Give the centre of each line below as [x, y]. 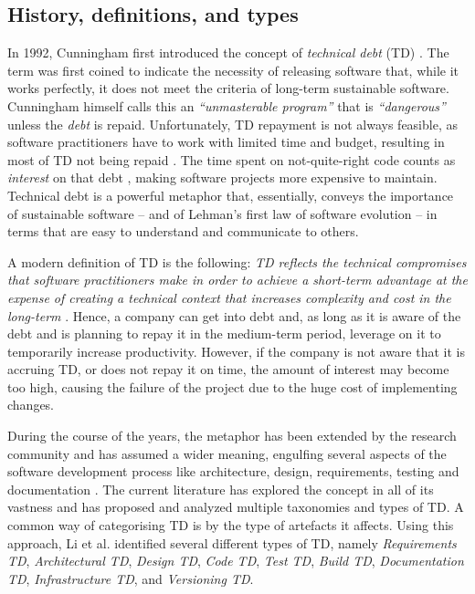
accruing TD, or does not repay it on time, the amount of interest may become [228, 369]
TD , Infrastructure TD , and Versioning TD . [131, 578]
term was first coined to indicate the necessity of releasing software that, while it [233, 70]
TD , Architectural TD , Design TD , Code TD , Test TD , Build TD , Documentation [236, 561]
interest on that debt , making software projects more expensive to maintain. [222, 177]
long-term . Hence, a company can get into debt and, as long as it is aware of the [234, 315]
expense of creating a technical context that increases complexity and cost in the [229, 297]
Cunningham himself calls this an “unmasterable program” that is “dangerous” [227, 105]
